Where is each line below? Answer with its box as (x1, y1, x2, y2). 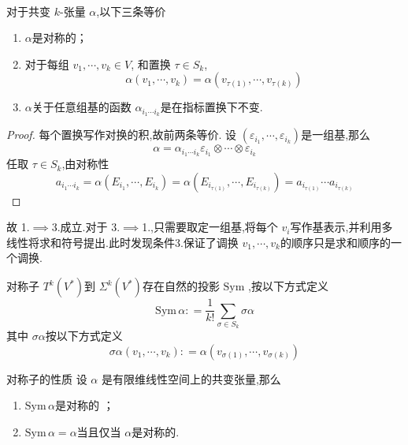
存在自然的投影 (142, 278, 220, 294)
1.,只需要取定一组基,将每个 (142, 219, 278, 235)
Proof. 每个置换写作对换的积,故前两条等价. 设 (6, 126, 236, 143)
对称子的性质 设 (6, 370, 87, 387)
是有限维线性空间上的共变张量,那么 (101, 370, 281, 387)
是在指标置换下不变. (160, 99, 263, 115)
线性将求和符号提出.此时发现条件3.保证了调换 (6, 234, 239, 250)
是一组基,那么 (301, 126, 371, 143)
